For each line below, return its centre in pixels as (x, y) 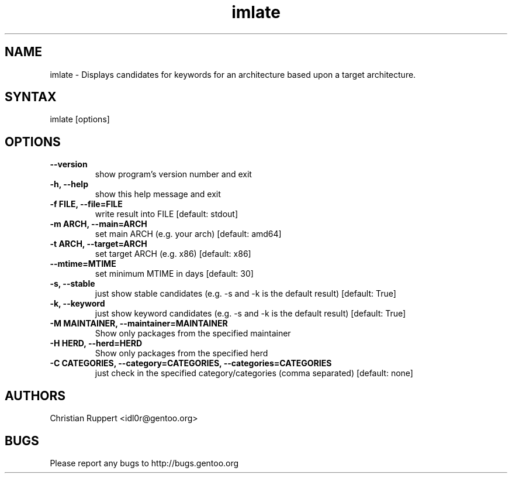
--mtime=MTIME (83, 264)
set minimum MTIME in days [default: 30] (174, 274)
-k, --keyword (77, 304)
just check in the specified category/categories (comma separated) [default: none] (254, 373)
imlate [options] (80, 119)
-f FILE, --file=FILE (86, 204)
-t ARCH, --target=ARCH (98, 244)
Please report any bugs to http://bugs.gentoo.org (144, 463)
